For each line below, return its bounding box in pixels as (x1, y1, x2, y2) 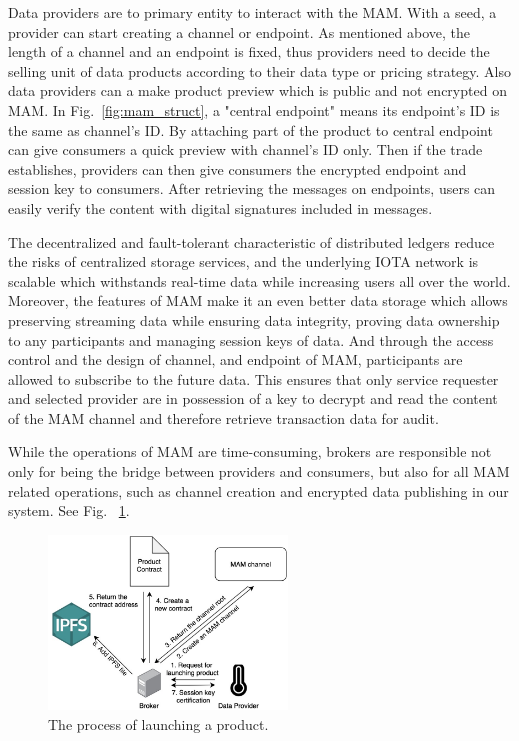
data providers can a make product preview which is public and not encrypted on (8, 80, 507, 101)
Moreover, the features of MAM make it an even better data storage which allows (8, 290, 508, 311)
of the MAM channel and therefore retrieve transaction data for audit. (8, 407, 439, 428)
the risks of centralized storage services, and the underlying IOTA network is (8, 251, 479, 272)
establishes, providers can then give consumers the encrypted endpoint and (8, 158, 467, 179)
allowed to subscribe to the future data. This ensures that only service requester (8, 368, 499, 389)
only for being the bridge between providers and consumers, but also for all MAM (8, 461, 510, 482)
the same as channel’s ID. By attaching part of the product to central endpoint (8, 119, 493, 140)
